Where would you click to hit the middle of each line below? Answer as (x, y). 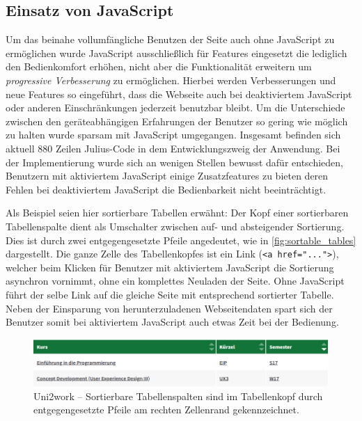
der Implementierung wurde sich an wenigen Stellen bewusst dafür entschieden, (175, 162)
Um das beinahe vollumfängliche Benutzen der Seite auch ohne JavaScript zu (170, 39)
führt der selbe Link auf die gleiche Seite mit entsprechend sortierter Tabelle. (170, 294)
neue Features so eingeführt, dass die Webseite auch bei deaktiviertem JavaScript (179, 94)
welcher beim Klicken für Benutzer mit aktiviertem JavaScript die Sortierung (170, 267)
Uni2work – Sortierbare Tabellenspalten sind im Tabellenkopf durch (178, 396)
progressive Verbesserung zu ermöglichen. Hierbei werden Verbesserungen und (171, 80)
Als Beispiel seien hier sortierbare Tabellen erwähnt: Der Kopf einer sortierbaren (177, 213)
